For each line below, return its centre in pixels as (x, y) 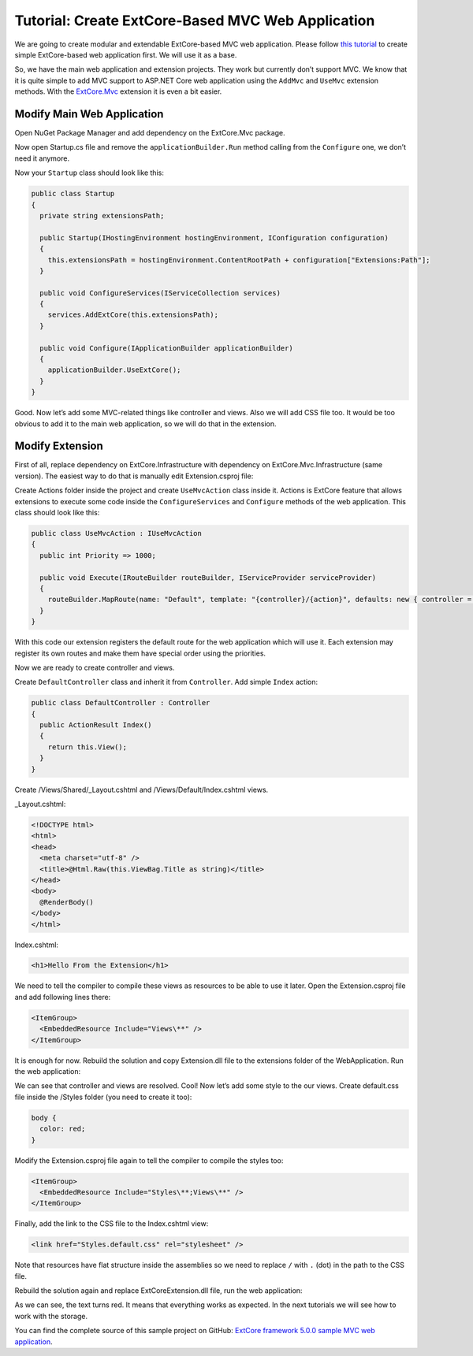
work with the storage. (51, 1316)
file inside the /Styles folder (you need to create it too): (103, 1097)
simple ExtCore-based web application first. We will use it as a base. (126, 54)
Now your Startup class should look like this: (89, 173)
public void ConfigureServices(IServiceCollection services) (160, 293)
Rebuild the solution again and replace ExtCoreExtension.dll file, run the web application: (158, 1291)
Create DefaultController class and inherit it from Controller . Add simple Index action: (166, 682)
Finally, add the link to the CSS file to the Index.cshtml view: (112, 1224)
